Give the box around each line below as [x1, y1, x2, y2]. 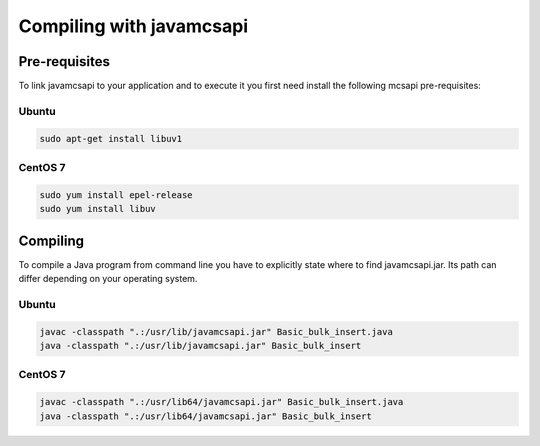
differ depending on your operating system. [18, 273, 198, 285]
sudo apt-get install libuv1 [39, 133, 183, 144]
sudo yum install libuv [39, 203, 157, 215]
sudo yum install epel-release [39, 189, 194, 200]
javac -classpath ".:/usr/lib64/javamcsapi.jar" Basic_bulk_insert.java [39, 396, 404, 408]
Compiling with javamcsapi [18, 15, 249, 37]
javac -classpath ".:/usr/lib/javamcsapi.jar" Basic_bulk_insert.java [39, 326, 394, 337]
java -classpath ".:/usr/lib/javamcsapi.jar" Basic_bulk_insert [39, 340, 362, 351]
